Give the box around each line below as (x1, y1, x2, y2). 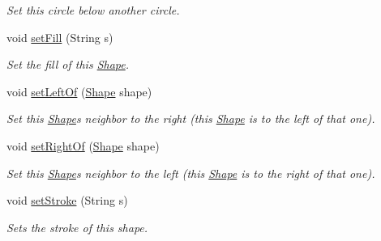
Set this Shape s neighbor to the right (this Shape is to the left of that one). (6, 110, 375, 127)
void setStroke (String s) (6, 192, 128, 209)
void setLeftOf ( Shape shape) (6, 82, 152, 99)
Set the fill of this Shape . (6, 56, 130, 73)
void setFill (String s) (6, 28, 113, 45)
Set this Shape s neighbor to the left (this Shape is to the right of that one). (6, 164, 375, 181)
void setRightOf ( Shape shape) (6, 137, 160, 154)
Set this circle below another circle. (6, 2, 180, 18)
